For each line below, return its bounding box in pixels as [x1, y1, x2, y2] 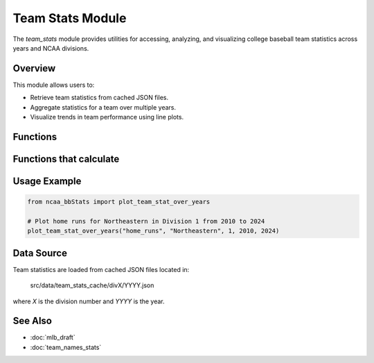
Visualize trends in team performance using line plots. [30, 113, 184, 121]
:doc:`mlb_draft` [30, 333, 75, 341]
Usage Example [12, 175, 82, 187]
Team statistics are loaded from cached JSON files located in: [12, 265, 190, 273]
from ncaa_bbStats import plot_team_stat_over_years [27, 198, 211, 206]
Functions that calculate [12, 153, 120, 164]
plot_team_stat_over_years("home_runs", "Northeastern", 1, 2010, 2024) [27, 227, 280, 235]
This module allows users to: [12, 81, 95, 89]
